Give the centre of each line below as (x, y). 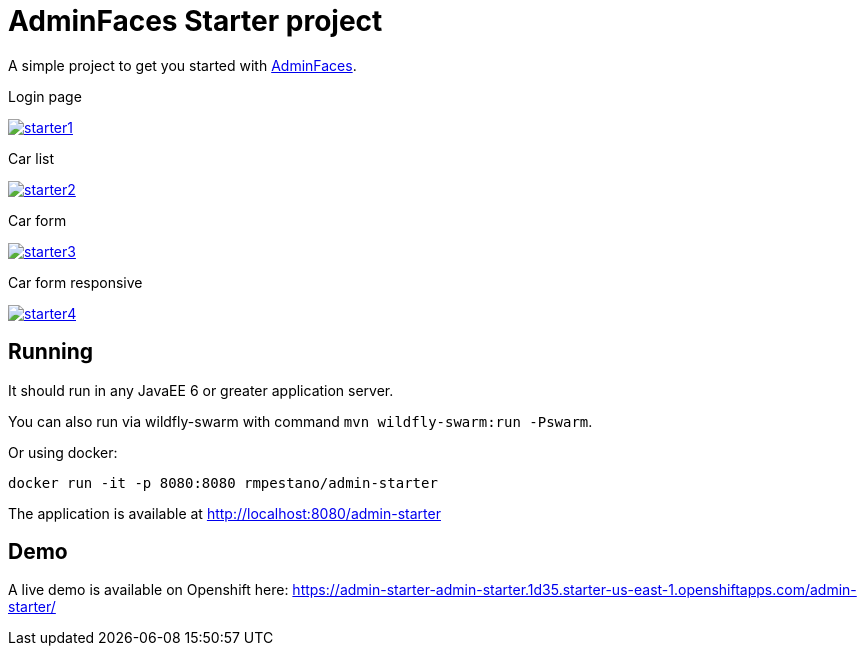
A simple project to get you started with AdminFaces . (182, 65)
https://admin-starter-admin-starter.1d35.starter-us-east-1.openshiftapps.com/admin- (574, 590)
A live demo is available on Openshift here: (148, 590)
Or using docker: (63, 452)
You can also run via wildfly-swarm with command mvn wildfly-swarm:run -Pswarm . (300, 421)
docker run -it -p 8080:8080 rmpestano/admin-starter (223, 482)
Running (51, 352)
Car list (31, 158)
